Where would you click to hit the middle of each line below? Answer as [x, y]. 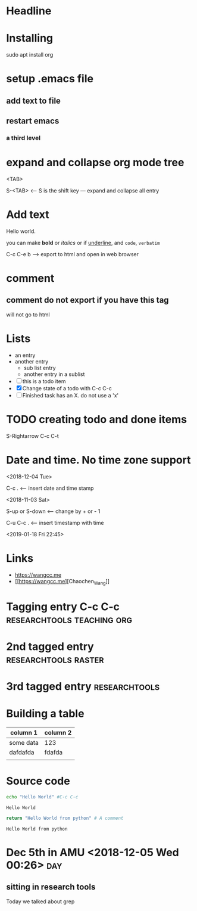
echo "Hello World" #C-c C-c [42, 797]
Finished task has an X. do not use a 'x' [71, 395]
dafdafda [22, 752]
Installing [30, 38]
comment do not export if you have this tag [87, 300]
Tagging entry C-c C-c [63, 607]
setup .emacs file [50, 79]
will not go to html [28, 315]
